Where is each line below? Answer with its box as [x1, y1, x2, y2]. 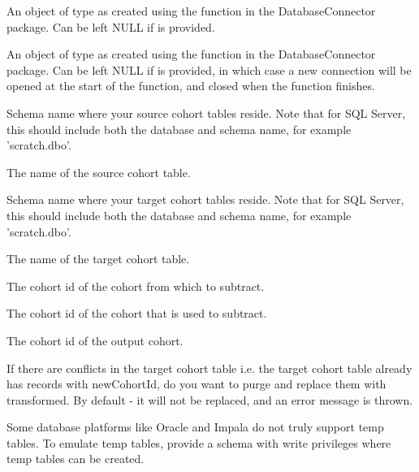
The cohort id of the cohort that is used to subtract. [6, 305, 267, 322]
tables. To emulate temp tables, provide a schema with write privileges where [6, 434, 391, 451]
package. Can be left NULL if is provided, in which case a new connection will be [6, 61, 412, 78]
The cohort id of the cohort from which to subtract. [6, 277, 265, 294]
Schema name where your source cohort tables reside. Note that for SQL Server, [6, 104, 406, 121]
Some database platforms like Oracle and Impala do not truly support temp [6, 418, 384, 435]
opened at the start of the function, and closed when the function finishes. [6, 77, 375, 94]
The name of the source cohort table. [6, 163, 191, 180]
